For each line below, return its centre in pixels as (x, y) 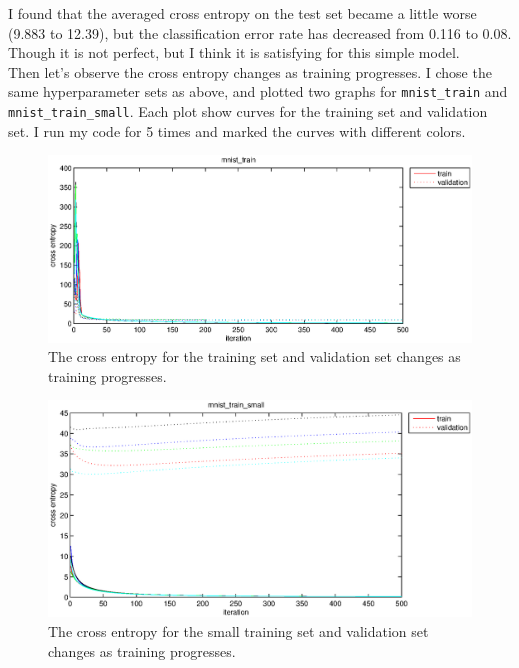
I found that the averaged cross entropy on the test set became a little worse (242, 13)
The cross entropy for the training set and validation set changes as (254, 356)
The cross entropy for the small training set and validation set (238, 630)
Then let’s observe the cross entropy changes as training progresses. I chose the (250, 71)
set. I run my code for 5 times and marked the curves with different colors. (237, 130)
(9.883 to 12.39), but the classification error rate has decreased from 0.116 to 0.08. (260, 32)
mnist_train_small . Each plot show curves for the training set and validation (248, 111)
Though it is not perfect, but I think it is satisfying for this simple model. (234, 52)
